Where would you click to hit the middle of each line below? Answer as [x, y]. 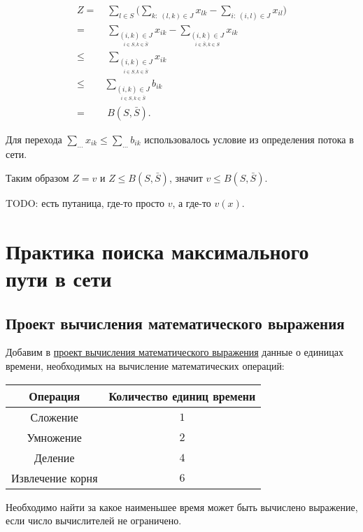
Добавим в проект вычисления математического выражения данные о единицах [175, 352]
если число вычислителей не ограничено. [94, 520]
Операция [55, 396]
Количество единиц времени [182, 396]
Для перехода [34, 139]
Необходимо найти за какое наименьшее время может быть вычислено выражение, [182, 506]
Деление [54, 457]
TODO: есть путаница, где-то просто [85, 202]
